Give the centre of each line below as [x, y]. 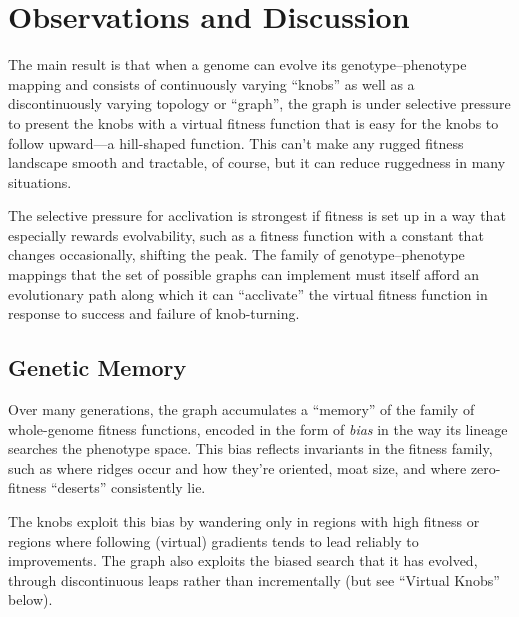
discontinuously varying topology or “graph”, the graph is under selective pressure [259, 103]
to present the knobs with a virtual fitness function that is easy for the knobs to [253, 122]
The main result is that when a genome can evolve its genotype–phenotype [237, 64]
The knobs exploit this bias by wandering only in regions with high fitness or [244, 521]
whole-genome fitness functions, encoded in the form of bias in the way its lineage [258, 428]
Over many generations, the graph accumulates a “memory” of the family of [241, 409]
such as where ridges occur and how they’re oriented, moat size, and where [237, 467]
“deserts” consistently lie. [128, 487]
